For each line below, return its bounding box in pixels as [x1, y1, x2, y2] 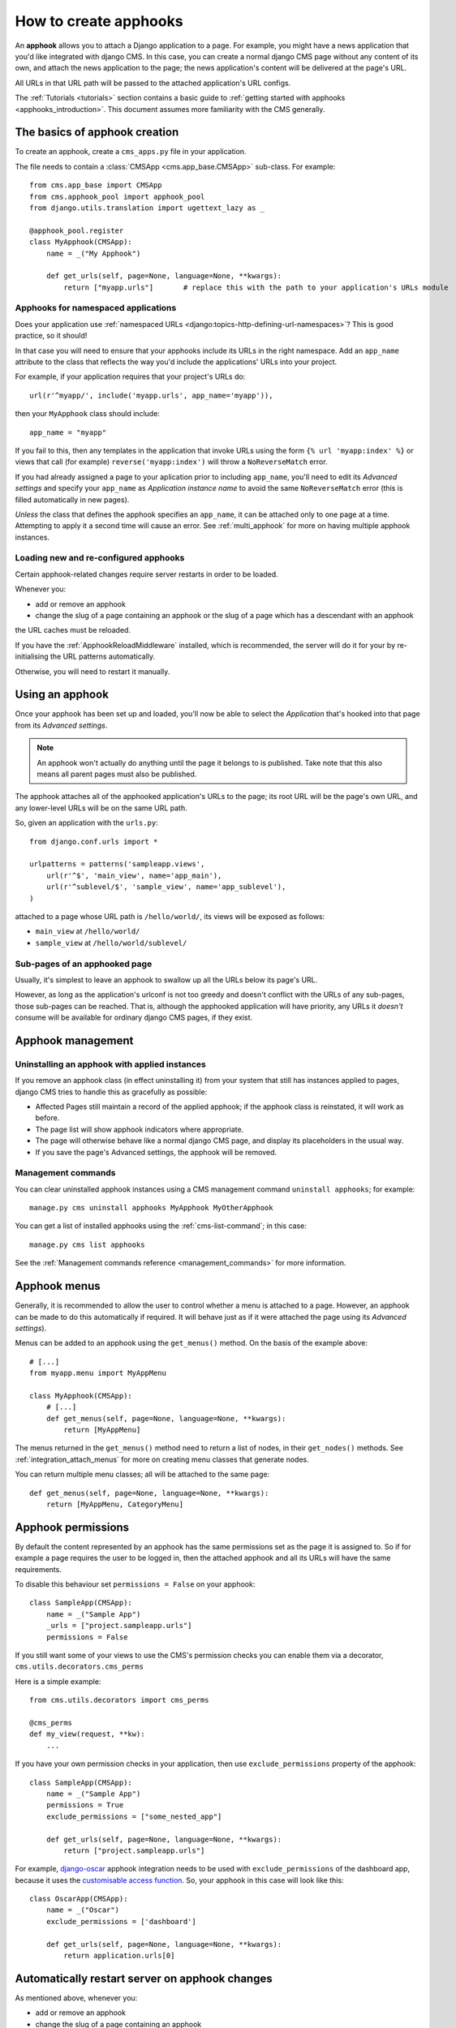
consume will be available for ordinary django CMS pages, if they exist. [15, 1012, 253, 1022]
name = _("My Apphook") [45, 248, 141, 258]
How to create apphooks [15, 12, 183, 30]
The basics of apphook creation [15, 126, 179, 140]
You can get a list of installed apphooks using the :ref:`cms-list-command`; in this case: [15, 1221, 308, 1231]
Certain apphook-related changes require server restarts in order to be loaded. [15, 569, 279, 579]
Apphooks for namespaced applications [15, 303, 177, 314]
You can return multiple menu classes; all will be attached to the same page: [15, 1469, 270, 1480]
